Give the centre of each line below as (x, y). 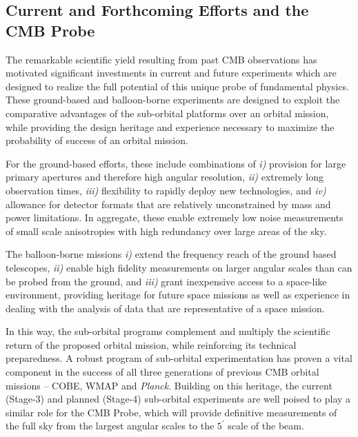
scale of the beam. (266, 426)
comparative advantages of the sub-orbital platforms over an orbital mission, (167, 113)
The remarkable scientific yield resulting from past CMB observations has (161, 59)
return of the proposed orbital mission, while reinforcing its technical (151, 344)
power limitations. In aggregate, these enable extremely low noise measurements (175, 217)
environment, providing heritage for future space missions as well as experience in (178, 295)
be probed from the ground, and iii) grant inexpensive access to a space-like (166, 281)
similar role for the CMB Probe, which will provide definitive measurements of (171, 412)
